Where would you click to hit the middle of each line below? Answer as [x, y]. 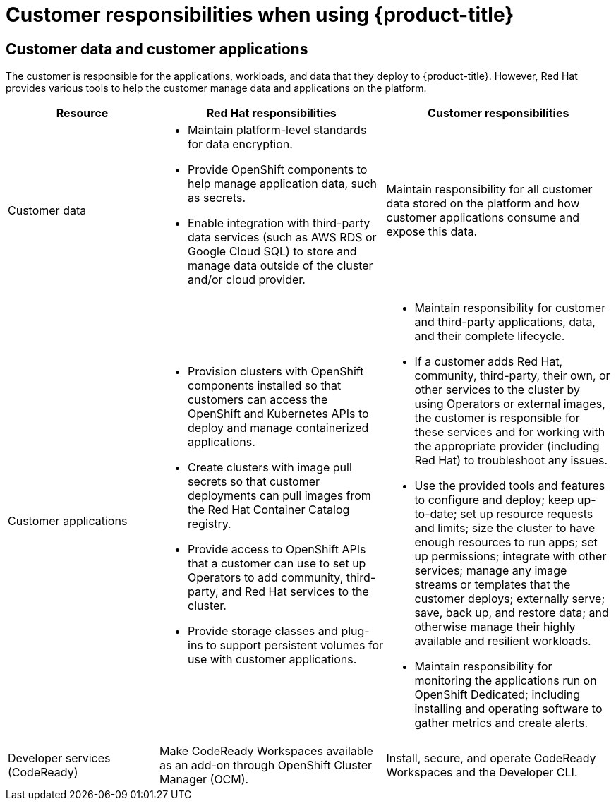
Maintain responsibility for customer [510, 308]
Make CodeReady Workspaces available [266, 751]
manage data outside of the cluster [280, 266]
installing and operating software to [508, 709]
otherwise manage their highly [495, 627]
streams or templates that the [493, 585]
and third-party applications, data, [505, 322]
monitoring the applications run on [506, 681]
